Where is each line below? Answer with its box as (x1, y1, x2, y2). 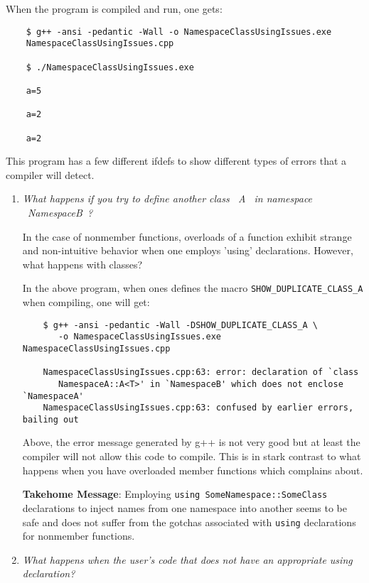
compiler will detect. (6, 167, 95, 182)
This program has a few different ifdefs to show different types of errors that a (6, 153, 347, 168)
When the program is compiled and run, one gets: (6, 1, 223, 16)
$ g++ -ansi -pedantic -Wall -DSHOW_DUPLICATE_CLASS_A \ (43, 320, 319, 330)
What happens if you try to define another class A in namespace (22, 191, 313, 206)
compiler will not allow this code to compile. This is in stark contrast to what (22, 449, 361, 464)
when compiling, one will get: (22, 294, 150, 309)
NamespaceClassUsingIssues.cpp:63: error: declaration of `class (43, 367, 359, 378)
